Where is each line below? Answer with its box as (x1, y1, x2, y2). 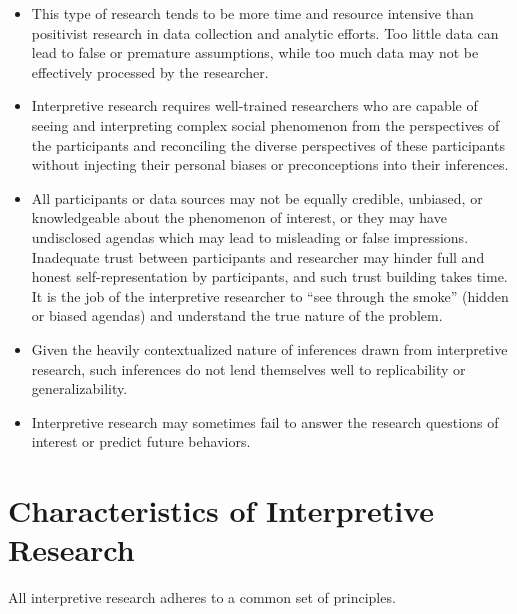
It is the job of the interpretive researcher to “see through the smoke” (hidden (31, 285, 509, 306)
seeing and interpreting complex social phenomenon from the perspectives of (31, 114, 500, 135)
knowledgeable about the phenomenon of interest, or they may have (31, 207, 447, 228)
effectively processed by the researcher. (31, 61, 269, 82)
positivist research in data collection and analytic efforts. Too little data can (31, 22, 499, 43)
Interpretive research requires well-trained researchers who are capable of (31, 95, 478, 116)
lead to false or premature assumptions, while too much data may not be (31, 42, 479, 63)
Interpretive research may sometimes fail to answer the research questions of (31, 411, 499, 432)
